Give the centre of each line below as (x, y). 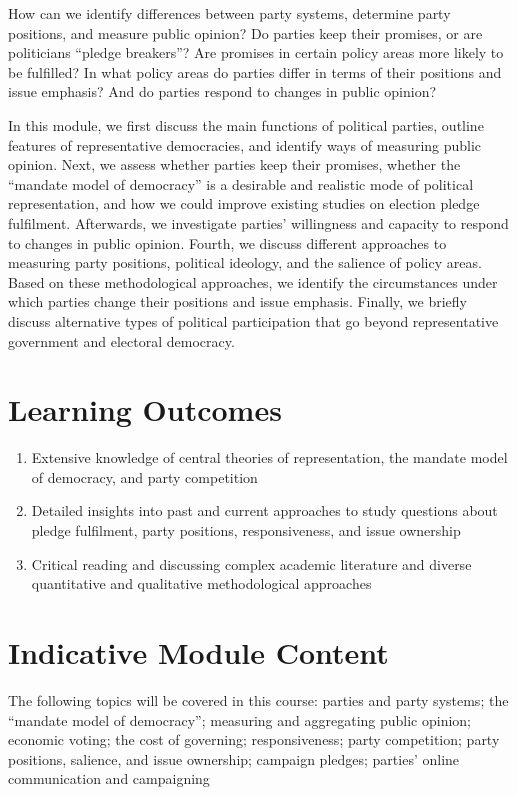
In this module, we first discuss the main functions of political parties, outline (246, 124)
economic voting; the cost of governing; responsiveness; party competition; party (254, 739)
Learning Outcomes (145, 409)
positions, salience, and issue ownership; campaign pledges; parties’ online (234, 758)
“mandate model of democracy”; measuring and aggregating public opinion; (240, 719)
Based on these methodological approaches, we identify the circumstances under (253, 281)
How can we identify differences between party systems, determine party (229, 13)
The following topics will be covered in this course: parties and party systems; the (258, 699)
